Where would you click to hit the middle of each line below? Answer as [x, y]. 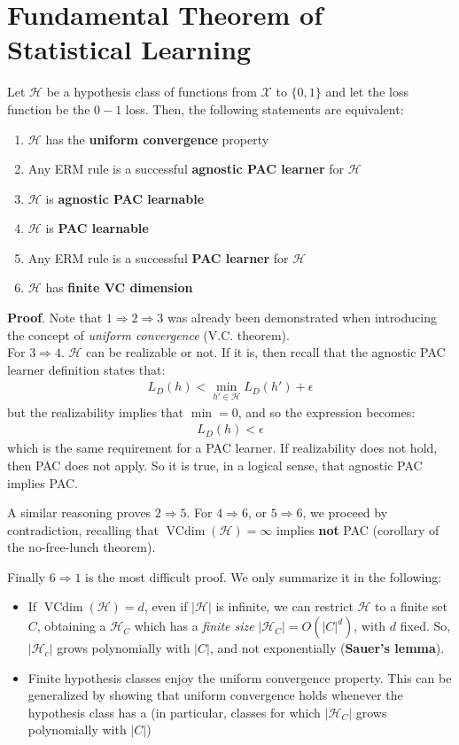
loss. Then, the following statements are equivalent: [265, 109]
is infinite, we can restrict [284, 606]
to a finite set [411, 606]
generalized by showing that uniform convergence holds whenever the [215, 695]
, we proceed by [345, 512]
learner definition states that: [86, 369]
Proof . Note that [55, 318]
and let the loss [367, 92]
